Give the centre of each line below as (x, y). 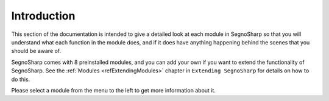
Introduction (43, 16)
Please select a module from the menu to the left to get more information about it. (114, 90)
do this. (21, 79)
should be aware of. (36, 51)
